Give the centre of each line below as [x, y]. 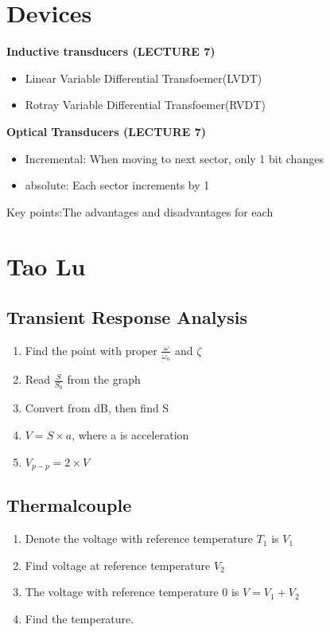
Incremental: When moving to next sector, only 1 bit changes [174, 158]
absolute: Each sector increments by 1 [117, 185]
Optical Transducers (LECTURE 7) [107, 131]
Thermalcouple [69, 505]
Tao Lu [46, 266]
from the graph [104, 379]
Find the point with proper [91, 350]
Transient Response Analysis [127, 317]
